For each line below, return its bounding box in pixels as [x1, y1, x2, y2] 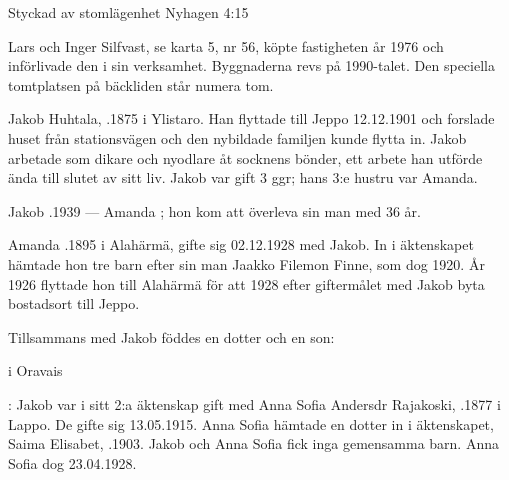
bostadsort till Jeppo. [8, 293, 140, 314]
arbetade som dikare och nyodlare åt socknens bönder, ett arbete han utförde [8, 147, 483, 168]
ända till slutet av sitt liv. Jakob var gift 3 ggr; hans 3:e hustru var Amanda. [8, 167, 478, 188]
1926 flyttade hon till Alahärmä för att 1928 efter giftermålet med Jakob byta [8, 273, 485, 294]
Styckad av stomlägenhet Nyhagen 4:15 [8, 2, 249, 22]
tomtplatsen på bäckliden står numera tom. [8, 74, 274, 95]
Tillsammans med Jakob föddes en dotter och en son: [8, 326, 335, 347]
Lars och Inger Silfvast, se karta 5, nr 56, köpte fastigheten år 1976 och [8, 35, 444, 56]
